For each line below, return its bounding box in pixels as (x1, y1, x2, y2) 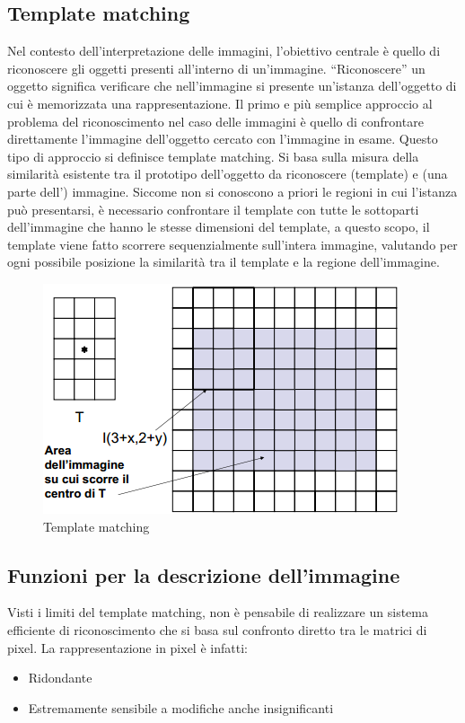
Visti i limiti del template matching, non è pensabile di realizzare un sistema (7, 603, 428, 622)
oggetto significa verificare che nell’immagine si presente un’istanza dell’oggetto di (7, 76, 457, 95)
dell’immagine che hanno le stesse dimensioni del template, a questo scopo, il (7, 217, 430, 236)
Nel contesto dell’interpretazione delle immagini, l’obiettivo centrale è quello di (7, 41, 441, 60)
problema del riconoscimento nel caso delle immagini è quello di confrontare (7, 111, 424, 130)
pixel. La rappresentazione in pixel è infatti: (7, 638, 248, 657)
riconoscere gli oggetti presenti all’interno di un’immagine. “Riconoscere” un (7, 58, 426, 77)
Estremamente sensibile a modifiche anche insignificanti (28, 698, 334, 717)
